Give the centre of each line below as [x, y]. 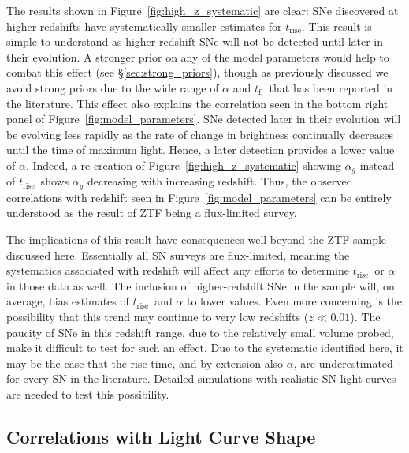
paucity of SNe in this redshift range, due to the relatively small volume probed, [200, 332]
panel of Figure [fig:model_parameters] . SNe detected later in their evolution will [204, 119]
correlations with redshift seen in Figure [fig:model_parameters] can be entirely [199, 197]
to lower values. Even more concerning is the [294, 301]
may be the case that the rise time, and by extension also [145, 363]
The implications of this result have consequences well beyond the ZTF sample [197, 240]
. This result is [336, 26]
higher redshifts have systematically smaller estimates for [144, 26]
